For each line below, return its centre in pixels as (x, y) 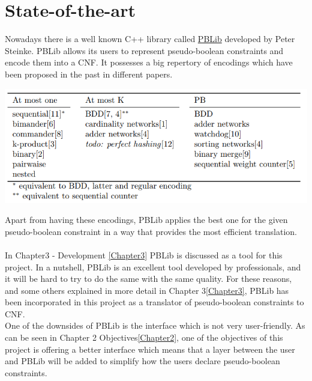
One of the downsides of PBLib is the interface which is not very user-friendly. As (155, 325)
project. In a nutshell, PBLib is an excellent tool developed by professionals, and (153, 267)
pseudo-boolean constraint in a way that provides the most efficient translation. (151, 231)
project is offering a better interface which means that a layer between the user (150, 349)
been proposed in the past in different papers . (89, 74)
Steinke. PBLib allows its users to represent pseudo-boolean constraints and (144, 50)
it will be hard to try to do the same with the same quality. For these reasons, (148, 279)
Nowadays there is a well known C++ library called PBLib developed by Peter (150, 39)
